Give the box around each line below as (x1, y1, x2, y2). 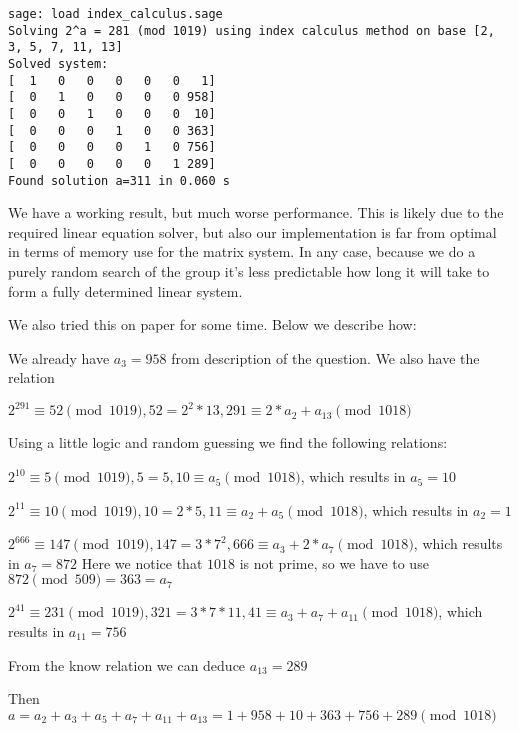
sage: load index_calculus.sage (8, 7, 223, 21)
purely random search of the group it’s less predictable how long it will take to (8, 261, 490, 281)
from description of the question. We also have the (171, 347, 480, 368)
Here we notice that (81, 552, 203, 573)
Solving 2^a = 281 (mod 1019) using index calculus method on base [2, (8, 23, 495, 38)
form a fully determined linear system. (8, 280, 243, 301)
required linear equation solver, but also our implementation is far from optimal (8, 221, 497, 242)
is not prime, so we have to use (239, 552, 429, 573)
